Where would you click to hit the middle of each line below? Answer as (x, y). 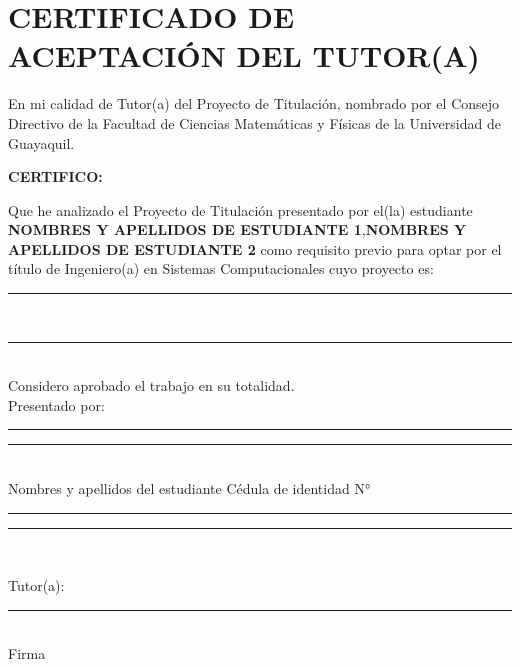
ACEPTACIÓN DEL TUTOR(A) (244, 55)
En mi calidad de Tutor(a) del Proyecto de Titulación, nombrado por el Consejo (254, 103)
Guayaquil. (41, 142)
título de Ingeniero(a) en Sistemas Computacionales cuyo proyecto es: (221, 268)
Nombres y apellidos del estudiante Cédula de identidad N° (189, 488)
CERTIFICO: (55, 176)
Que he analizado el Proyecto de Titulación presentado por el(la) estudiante (240, 209)
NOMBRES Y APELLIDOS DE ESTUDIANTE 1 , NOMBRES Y (237, 229)
